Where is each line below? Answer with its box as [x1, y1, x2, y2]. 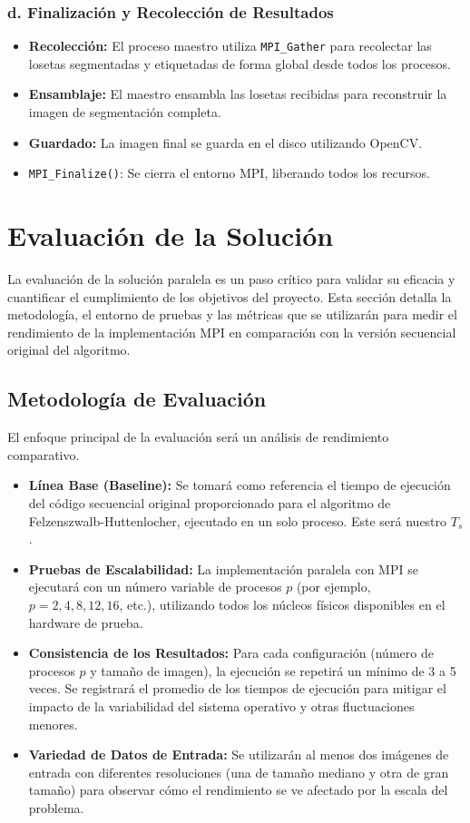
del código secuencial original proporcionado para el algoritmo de [28, 493, 391, 512]
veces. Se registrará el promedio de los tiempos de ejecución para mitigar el [28, 679, 446, 698]
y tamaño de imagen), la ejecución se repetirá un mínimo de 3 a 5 [90, 661, 456, 680]
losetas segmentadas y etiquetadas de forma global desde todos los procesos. [28, 54, 451, 73]
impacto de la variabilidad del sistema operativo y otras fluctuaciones [28, 696, 415, 715]
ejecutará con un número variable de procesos [28, 577, 282, 596]
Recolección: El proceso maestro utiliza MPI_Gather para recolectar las [28, 36, 432, 55]
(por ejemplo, [296, 577, 371, 596]
